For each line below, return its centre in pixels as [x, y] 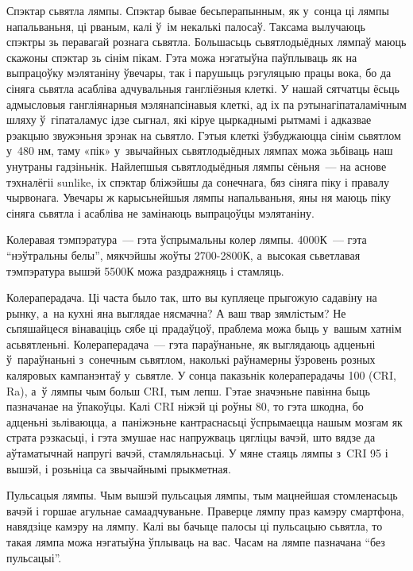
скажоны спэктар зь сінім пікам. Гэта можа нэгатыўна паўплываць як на [182, 57]
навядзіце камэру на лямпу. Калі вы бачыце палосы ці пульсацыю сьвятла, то [195, 526]
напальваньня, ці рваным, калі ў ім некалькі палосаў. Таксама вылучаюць [186, 26]
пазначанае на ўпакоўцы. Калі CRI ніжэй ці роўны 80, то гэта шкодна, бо [185, 406]
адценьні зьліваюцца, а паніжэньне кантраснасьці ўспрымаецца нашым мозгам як [205, 421]
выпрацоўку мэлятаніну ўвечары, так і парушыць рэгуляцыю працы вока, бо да [199, 73]
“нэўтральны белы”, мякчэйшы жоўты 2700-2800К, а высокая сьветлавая [183, 255]
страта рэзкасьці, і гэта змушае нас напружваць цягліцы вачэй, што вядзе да [191, 437]
